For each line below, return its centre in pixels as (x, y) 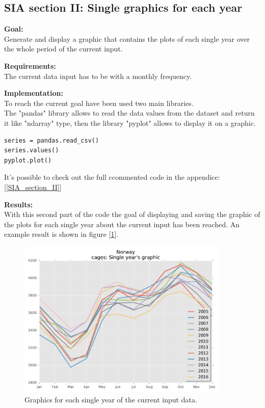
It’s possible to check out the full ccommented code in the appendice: (112, 177)
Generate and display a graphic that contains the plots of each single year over (127, 38)
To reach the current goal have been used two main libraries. (99, 103)
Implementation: (34, 93)
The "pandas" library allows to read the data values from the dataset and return (129, 113)
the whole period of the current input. (63, 49)
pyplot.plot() (28, 160)
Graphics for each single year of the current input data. (111, 399)
